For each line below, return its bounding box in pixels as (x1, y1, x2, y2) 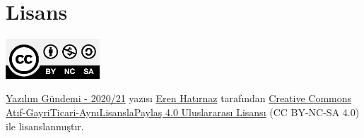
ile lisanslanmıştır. (6, 118, 84, 133)
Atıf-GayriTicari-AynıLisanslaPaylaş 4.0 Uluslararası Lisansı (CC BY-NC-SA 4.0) (6, 105, 360, 119)
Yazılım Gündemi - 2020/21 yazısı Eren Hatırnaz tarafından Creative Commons (6, 91, 352, 106)
